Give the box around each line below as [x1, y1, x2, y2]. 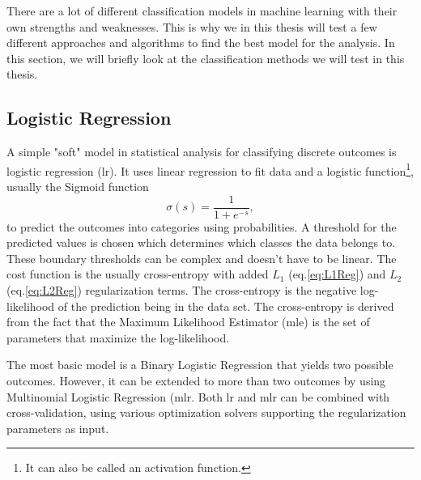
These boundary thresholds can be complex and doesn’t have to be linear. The [6, 249, 397, 266]
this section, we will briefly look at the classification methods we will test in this [6, 49, 405, 66]
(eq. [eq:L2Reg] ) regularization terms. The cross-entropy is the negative [6, 282, 357, 299]
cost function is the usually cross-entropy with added [6, 265, 269, 282]
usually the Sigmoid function [6, 178, 149, 195]
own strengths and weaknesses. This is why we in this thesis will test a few [6, 18, 377, 35]
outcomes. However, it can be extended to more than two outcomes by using [6, 372, 386, 389]
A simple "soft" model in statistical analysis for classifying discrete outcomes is [6, 143, 397, 160]
